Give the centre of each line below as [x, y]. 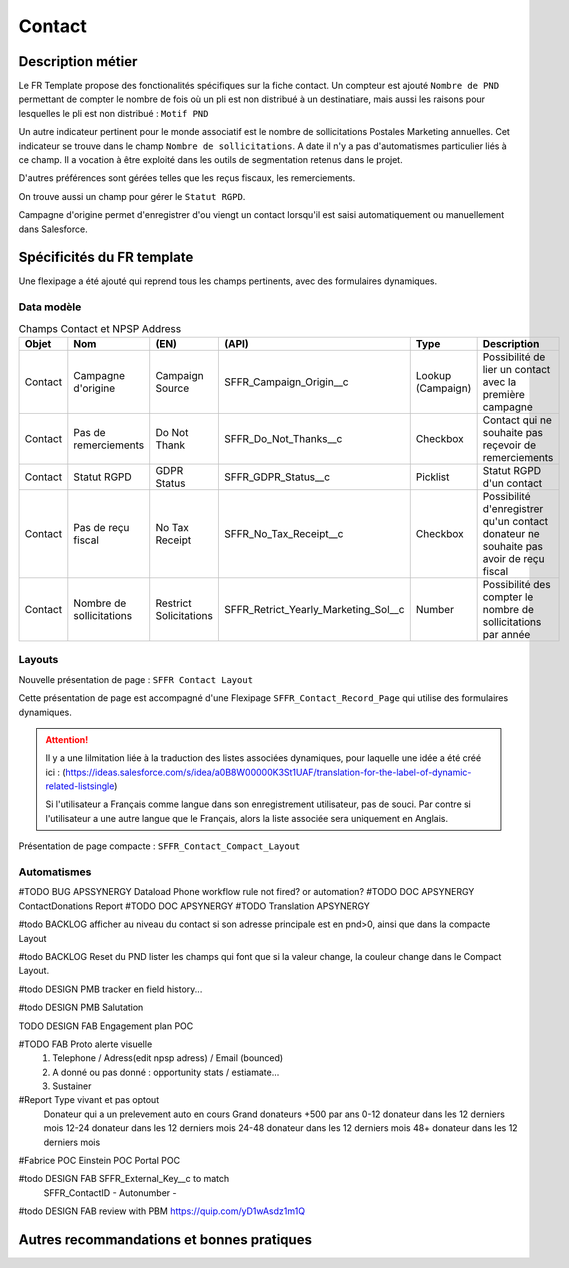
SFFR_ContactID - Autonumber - [110, 1192]
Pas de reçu [101, 527]
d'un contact [512, 483]
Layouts [38, 660]
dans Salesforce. [53, 229]
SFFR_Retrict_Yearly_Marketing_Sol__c [314, 609]
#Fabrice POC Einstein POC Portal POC [99, 1161]
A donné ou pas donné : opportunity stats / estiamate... [166, 1072]
